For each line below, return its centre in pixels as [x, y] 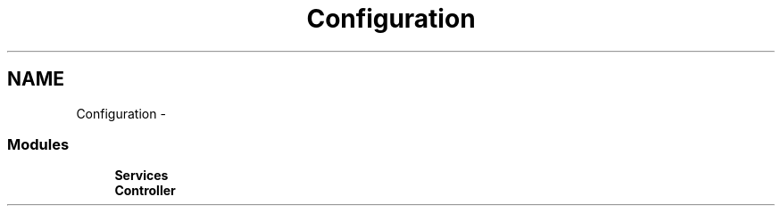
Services [141, 176]
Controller [145, 191]
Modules [38, 144]
